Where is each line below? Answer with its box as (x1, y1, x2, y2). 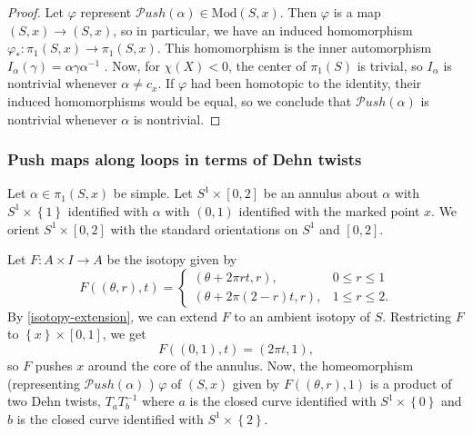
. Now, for (104, 55, 160, 74)
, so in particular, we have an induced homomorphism (113, 20, 413, 39)
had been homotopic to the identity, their (190, 74, 422, 93)
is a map (333, 3, 381, 21)
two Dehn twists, (7, 391, 101, 410)
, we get (102, 324, 146, 343)
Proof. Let (7, 3, 64, 21)
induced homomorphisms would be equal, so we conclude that (7, 91, 352, 110)
